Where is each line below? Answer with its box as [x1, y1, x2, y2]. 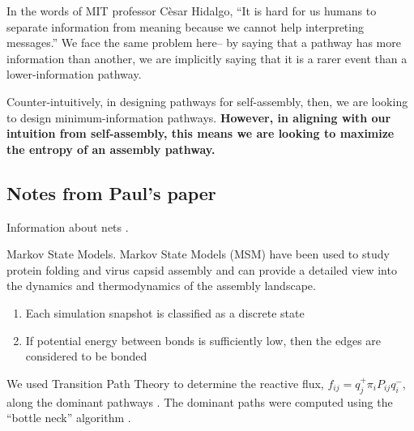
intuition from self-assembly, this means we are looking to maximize [6, 125, 395, 142]
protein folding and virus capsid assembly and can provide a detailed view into [6, 261, 397, 278]
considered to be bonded [25, 348, 147, 365]
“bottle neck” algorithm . [6, 409, 131, 426]
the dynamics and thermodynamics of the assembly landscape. [6, 277, 316, 294]
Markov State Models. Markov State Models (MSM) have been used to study [6, 245, 390, 262]
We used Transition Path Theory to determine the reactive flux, [6, 374, 324, 391]
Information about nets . [6, 218, 129, 235]
